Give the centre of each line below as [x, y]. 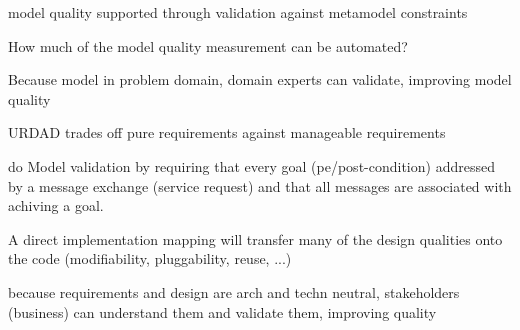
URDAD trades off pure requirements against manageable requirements [227, 132]
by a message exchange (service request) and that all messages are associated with [260, 185]
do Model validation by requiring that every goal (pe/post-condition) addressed [251, 165]
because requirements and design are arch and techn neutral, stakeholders [234, 291]
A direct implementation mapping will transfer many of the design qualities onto [255, 238]
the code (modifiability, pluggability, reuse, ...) [150, 258]
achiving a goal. [56, 205]
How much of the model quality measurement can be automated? [208, 45]
